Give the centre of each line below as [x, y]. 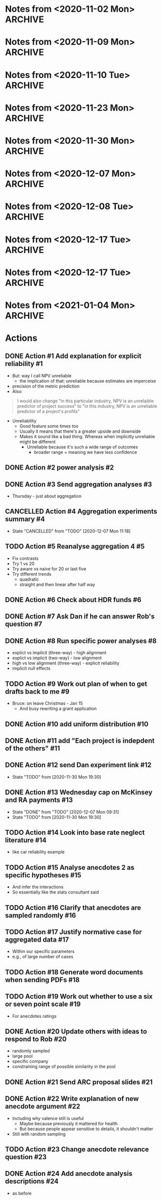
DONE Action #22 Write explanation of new [72, 1099]
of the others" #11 [33, 748]
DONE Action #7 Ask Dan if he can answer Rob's [80, 617]
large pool [22, 1056]
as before [22, 1193]
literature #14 [26, 840]
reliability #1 [24, 364]
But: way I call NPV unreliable [42, 376]
